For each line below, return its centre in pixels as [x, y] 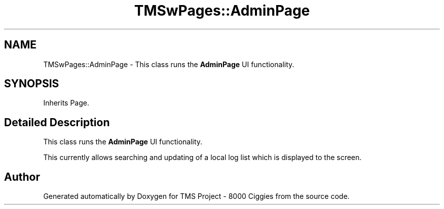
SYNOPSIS [32, 84]
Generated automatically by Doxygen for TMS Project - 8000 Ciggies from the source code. [196, 196]
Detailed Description [57, 122]
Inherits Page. [66, 103]
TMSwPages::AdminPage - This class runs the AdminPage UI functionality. [169, 64]
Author [22, 177]
